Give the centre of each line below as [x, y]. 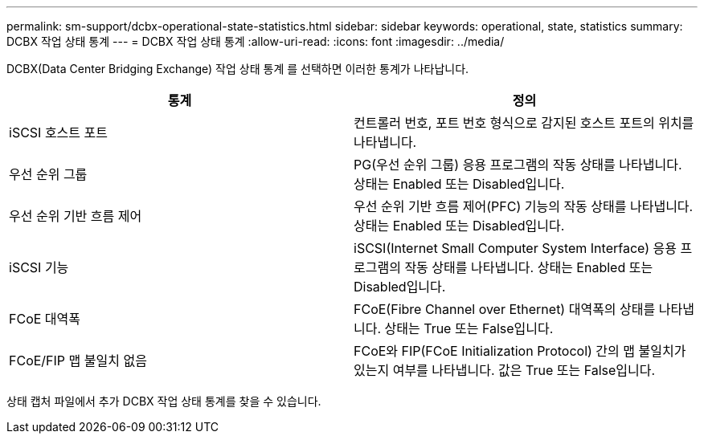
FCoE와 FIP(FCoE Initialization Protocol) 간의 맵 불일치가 [520, 351]
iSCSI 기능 [39, 267]
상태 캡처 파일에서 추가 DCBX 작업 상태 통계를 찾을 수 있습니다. [164, 401]
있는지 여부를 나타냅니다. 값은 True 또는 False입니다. [505, 370]
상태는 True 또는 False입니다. [469, 328]
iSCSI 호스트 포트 [58, 132]
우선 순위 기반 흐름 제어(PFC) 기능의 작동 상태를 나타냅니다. [524, 206]
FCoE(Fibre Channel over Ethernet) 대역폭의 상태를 [505, 309]
